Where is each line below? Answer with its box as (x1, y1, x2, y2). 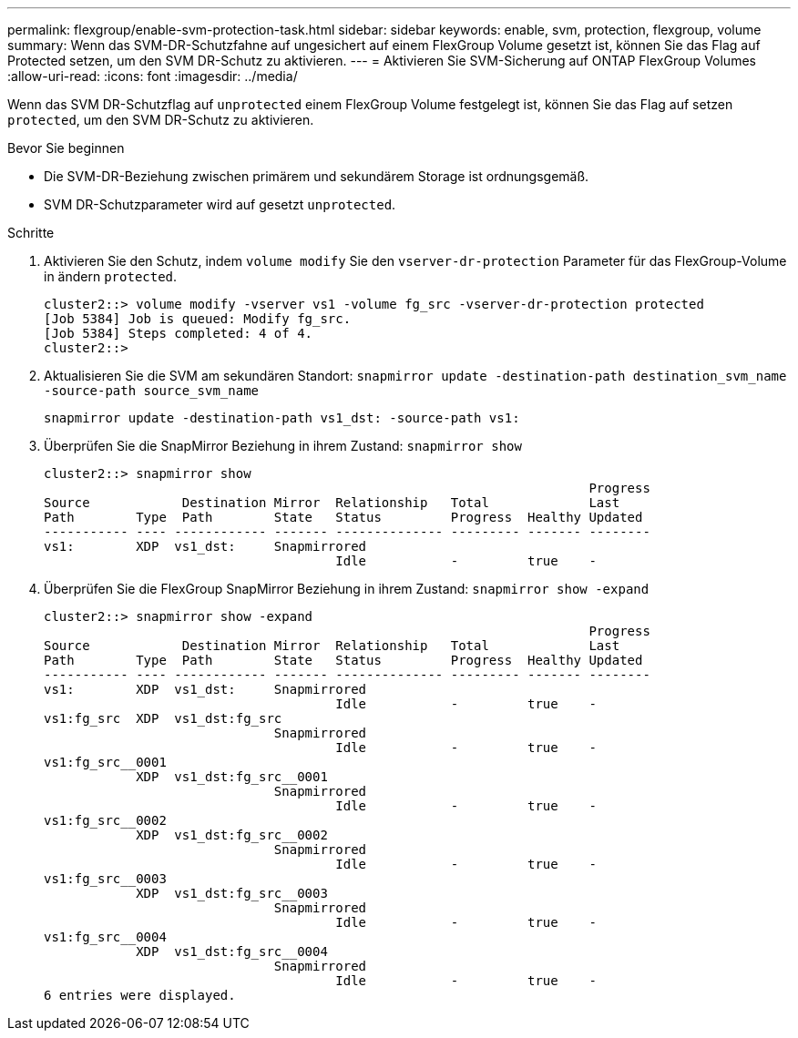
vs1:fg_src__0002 (44, 813, 167, 828)
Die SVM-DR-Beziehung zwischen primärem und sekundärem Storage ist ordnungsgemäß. (44, 168, 589, 184)
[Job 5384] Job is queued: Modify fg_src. (44, 311, 352, 326)
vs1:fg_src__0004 (44, 930, 167, 944)
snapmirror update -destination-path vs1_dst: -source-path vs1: (44, 411, 520, 425)
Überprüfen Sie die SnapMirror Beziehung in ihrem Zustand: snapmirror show (44, 438, 522, 453)
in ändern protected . (44, 269, 178, 284)
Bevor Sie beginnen (7, 140, 125, 156)
